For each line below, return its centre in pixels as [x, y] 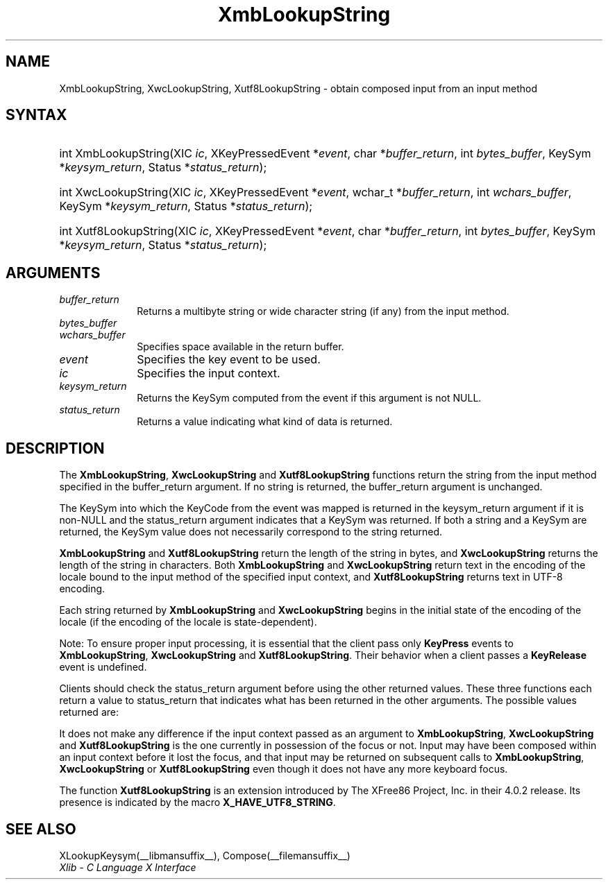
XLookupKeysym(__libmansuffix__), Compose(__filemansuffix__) [205, 855]
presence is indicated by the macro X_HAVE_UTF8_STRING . [197, 802]
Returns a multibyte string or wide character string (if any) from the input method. [323, 311]
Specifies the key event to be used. [229, 360]
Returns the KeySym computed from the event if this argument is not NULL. [309, 398]
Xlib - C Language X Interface [128, 867]
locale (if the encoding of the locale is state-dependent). [188, 622]
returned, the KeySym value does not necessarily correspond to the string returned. [251, 532]
